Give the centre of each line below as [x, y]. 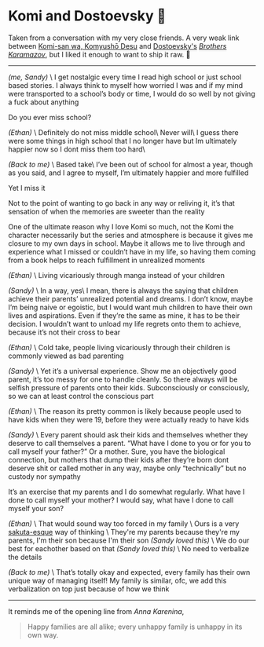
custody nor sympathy [44, 476]
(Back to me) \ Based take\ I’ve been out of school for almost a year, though [131, 164]
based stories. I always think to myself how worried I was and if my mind [126, 85]
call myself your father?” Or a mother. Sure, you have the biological [117, 451]
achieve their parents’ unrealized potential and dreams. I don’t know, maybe [131, 298]
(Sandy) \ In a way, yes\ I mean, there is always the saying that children [123, 291]
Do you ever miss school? [50, 117]
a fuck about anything [44, 102]
